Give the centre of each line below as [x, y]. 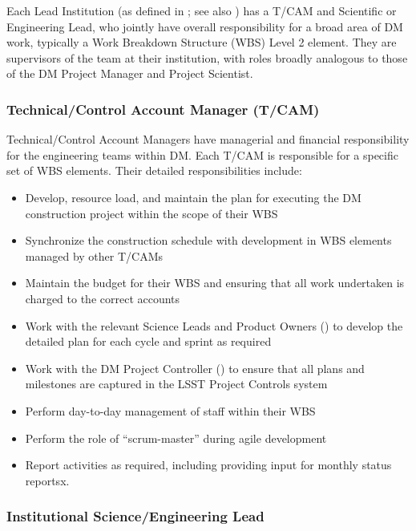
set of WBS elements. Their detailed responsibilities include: [154, 170]
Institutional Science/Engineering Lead [135, 516]
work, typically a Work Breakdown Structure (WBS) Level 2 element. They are [202, 42]
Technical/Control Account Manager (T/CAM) [163, 109]
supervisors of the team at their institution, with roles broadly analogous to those [207, 57]
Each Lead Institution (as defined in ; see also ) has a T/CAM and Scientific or [202, 10]
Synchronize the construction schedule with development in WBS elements [208, 240]
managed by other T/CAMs [94, 255]
